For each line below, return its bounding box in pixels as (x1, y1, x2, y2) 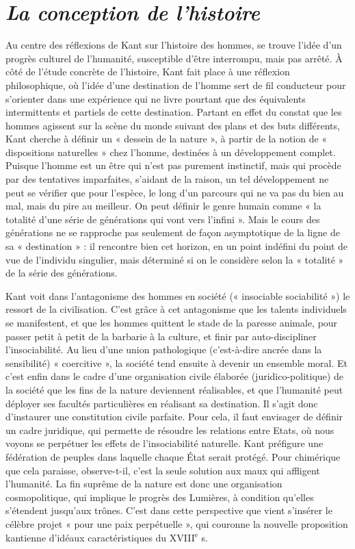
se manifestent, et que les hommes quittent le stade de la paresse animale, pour (5, 316, 338, 329)
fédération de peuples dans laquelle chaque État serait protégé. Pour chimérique (5, 449, 341, 463)
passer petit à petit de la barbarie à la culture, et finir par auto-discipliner (5, 329, 317, 343)
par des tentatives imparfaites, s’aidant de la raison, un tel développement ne (5, 172, 329, 186)
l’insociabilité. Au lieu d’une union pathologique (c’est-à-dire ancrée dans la (5, 342, 322, 357)
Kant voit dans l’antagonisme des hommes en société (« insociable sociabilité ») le (5, 288, 350, 303)
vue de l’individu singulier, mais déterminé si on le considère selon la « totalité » (5, 252, 344, 266)
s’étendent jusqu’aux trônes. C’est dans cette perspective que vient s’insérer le (5, 503, 332, 518)
